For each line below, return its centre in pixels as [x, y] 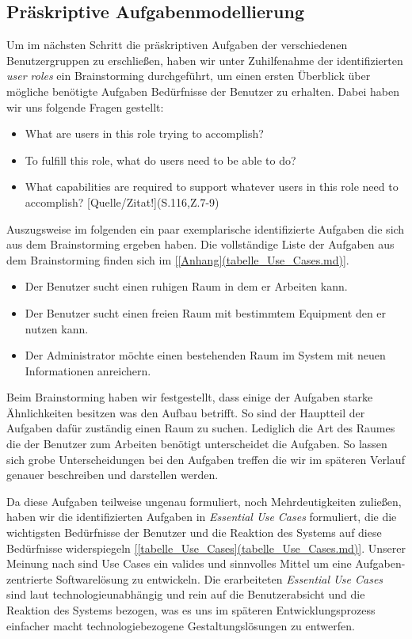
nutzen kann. [57, 328]
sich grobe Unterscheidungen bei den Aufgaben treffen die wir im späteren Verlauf [206, 459]
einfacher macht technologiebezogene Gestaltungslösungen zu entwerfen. [181, 625]
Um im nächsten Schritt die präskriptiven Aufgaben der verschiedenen [177, 45]
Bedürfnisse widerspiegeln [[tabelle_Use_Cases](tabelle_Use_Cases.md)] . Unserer [206, 548]
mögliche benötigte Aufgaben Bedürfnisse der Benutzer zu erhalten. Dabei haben [203, 91]
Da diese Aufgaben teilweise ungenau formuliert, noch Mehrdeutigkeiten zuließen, [204, 501]
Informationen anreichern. [88, 370]
